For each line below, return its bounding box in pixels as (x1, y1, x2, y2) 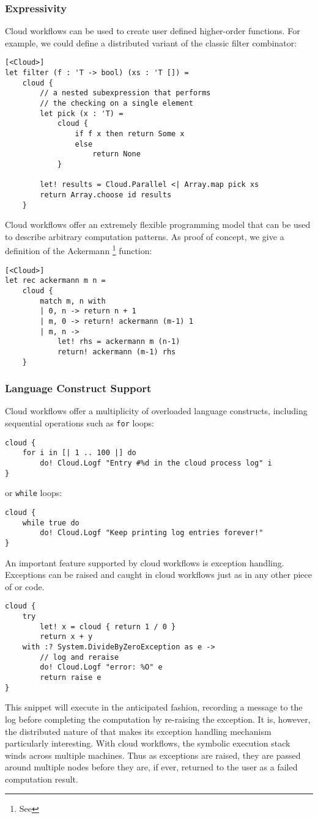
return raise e (40, 673, 102, 682)
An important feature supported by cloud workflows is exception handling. (5, 556, 284, 569)
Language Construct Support (5, 381, 152, 396)
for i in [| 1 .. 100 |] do (22, 448, 136, 458)
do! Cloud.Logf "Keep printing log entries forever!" (40, 528, 264, 538)
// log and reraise (40, 652, 119, 662)
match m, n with (40, 296, 106, 305)
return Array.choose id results (40, 190, 172, 199)
